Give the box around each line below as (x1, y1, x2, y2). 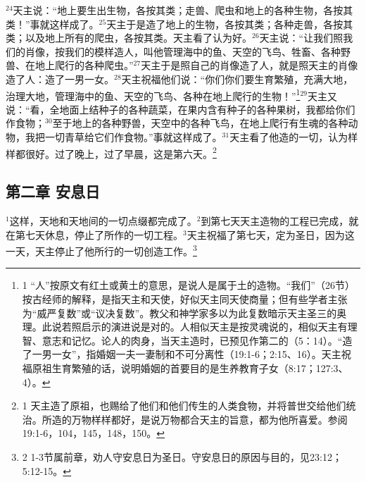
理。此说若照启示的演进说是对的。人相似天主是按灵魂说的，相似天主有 (22, 319, 348, 334)
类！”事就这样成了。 (6, 16, 99, 31)
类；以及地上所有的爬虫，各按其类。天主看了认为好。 (6, 30, 252, 45)
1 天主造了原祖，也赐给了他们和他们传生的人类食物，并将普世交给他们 (22, 398, 346, 413)
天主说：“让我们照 (259, 30, 343, 45)
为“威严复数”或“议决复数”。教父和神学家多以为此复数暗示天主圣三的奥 (22, 305, 347, 320)
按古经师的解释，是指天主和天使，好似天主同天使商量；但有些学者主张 (22, 292, 348, 307)
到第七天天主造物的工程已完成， (201, 214, 349, 228)
